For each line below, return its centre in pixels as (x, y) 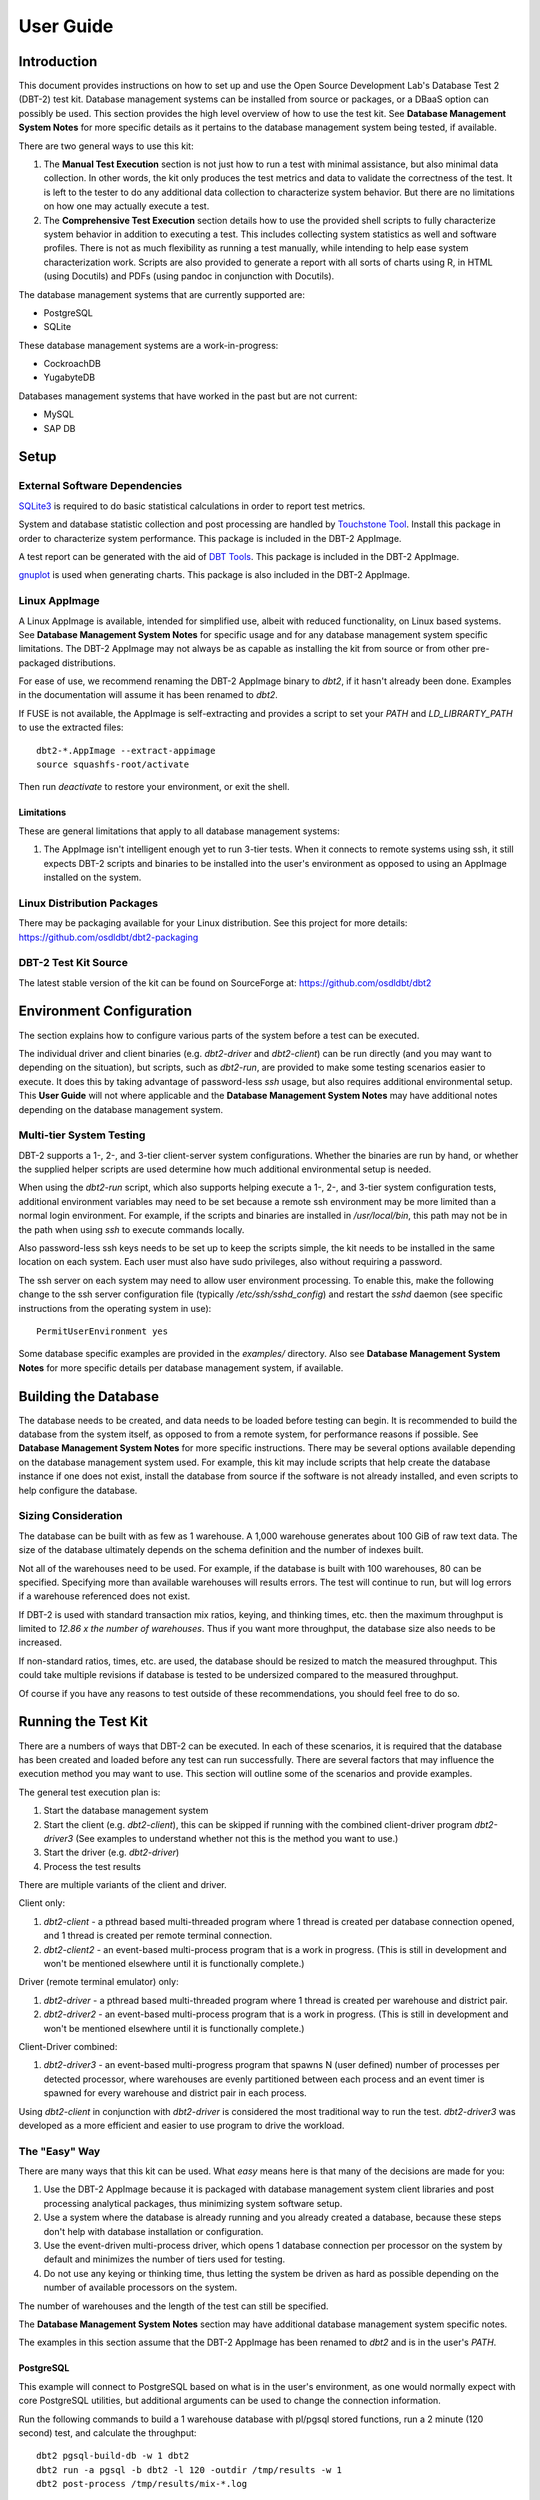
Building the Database (89, 1396)
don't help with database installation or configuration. (153, 2231)
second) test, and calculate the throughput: (107, 2432)
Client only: (41, 1903)
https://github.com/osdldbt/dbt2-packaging (108, 937)
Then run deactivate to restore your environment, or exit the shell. (154, 787)
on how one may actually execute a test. (126, 206)
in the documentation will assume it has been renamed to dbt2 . (148, 695)
